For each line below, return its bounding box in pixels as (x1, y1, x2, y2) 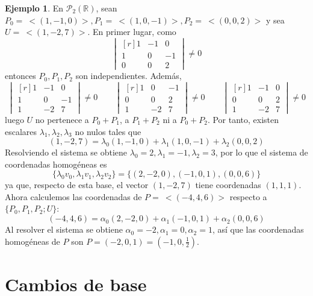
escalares (5, 125, 37, 137)
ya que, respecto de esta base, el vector (5, 178, 149, 191)
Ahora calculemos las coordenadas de (5, 190, 142, 203)
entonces (5, 69, 36, 82)
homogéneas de (5, 235, 60, 247)
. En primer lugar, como (87, 25, 176, 38)
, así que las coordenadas (212, 223, 304, 236)
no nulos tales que (75, 125, 141, 137)
